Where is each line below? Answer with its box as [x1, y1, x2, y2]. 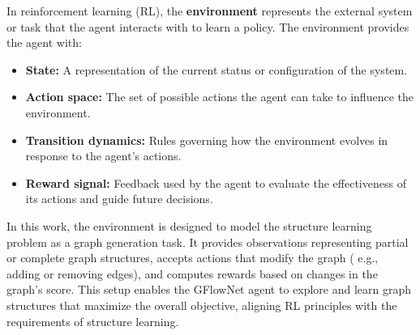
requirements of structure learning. [6, 312, 179, 329]
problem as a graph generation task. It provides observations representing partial [6, 233, 409, 250]
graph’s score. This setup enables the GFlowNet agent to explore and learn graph [6, 281, 412, 298]
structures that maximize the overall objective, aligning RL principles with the [6, 296, 397, 313]
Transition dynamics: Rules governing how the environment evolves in [25, 131, 388, 148]
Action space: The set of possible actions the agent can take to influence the [25, 88, 414, 105]
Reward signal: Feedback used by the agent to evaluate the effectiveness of [25, 174, 406, 191]
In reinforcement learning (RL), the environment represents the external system [6, 2, 413, 19]
